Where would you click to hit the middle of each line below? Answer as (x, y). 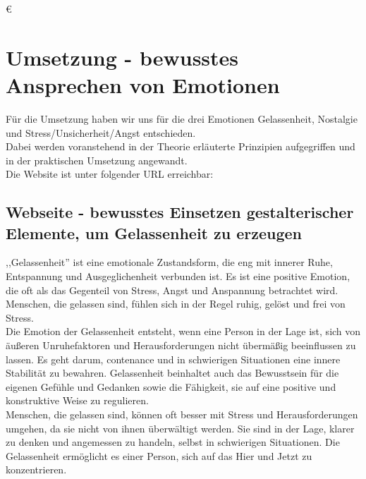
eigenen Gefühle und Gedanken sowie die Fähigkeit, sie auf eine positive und (171, 386)
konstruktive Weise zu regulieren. (77, 400)
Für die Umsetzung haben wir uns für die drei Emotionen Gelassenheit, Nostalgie (182, 118)
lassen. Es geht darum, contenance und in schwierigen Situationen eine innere (173, 359)
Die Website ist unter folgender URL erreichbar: (110, 174)
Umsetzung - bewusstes (122, 57)
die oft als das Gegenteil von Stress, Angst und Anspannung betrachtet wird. (172, 290)
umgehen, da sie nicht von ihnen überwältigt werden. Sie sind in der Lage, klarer (180, 428)
